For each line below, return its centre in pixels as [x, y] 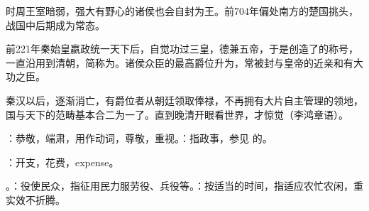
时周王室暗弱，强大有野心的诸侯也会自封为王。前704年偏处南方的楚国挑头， [182, 11]
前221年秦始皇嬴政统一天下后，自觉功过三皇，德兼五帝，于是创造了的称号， [182, 49]
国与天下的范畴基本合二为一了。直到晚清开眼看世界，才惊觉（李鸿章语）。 [177, 114]
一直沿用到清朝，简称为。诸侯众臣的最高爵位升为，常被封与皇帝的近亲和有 [180, 62]
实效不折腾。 [35, 199]
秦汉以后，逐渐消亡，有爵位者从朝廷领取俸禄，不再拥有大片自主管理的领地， [184, 100]
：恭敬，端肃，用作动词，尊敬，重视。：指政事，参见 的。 [139, 138]
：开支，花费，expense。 [62, 162]
